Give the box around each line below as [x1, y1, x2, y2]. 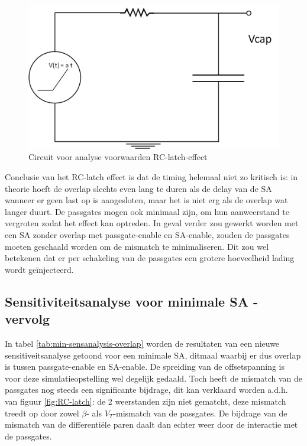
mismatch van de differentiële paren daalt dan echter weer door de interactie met [5, 418, 298, 431]
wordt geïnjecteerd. [5, 263, 74, 275]
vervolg [5, 310, 50, 328]
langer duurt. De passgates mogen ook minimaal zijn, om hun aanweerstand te [5, 205, 289, 217]
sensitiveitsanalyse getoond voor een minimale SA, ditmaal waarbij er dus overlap [5, 349, 301, 361]
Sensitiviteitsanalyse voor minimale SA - [5, 292, 258, 310]
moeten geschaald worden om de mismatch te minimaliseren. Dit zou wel [5, 240, 269, 252]
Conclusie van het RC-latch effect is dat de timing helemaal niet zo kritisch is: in [5, 171, 298, 183]
